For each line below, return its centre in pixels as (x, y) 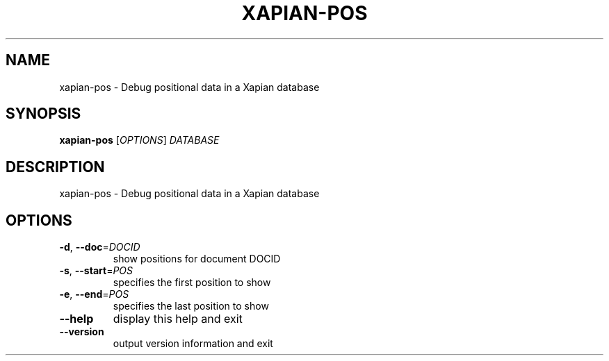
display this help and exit (178, 319)
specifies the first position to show (192, 283)
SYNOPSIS (43, 114)
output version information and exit (193, 344)
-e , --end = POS (94, 294)
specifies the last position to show (191, 306)
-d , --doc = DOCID (100, 247)
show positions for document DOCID (197, 259)
